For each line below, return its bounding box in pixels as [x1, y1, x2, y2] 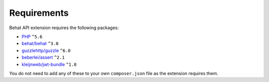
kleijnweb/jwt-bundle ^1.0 [21, 61, 77, 67]
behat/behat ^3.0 [21, 41, 59, 46]
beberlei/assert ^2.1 [21, 54, 65, 60]
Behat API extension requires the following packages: [9, 25, 119, 31]
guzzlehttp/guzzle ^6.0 [21, 47, 71, 53]
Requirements [9, 7, 69, 18]
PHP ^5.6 [21, 34, 42, 40]
